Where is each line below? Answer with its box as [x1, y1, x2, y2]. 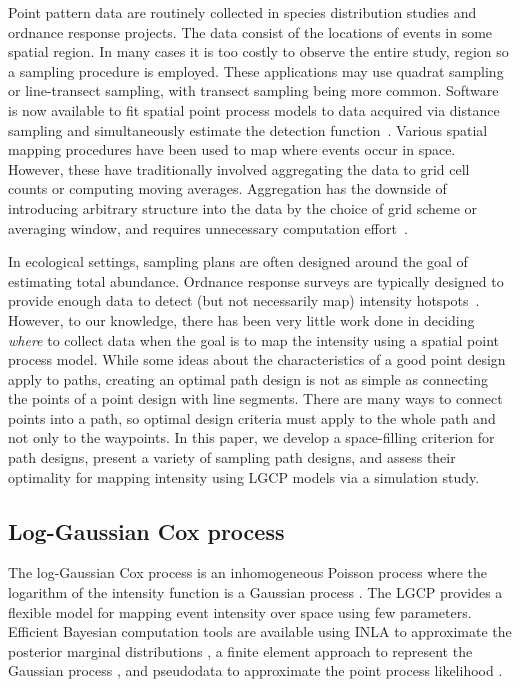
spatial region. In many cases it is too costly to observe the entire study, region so [8, 41, 509, 62]
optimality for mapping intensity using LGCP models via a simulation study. [8, 466, 480, 487]
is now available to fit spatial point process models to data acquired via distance [8, 99, 500, 120]
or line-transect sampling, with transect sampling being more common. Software [8, 80, 499, 101]
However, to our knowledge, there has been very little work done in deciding [8, 309, 475, 330]
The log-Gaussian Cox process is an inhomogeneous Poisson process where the [8, 562, 488, 583]
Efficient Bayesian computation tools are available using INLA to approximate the [8, 621, 512, 642]
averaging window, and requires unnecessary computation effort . [8, 217, 408, 238]
